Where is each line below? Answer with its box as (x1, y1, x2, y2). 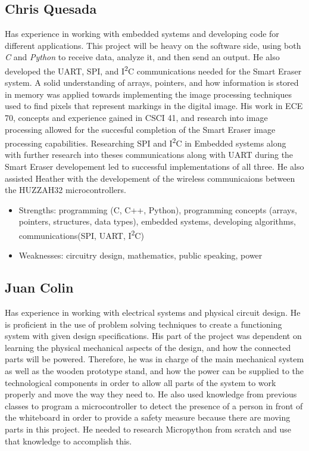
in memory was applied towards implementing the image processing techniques (5, 88, 292, 100)
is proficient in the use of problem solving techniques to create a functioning (5, 318, 282, 330)
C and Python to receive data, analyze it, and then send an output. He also (5, 51, 280, 63)
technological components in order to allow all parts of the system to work (5, 376, 276, 388)
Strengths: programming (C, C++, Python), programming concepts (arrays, (18, 203, 297, 216)
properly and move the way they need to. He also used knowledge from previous (5, 388, 297, 400)
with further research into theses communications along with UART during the (5, 148, 294, 161)
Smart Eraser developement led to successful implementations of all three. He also (5, 160, 304, 173)
